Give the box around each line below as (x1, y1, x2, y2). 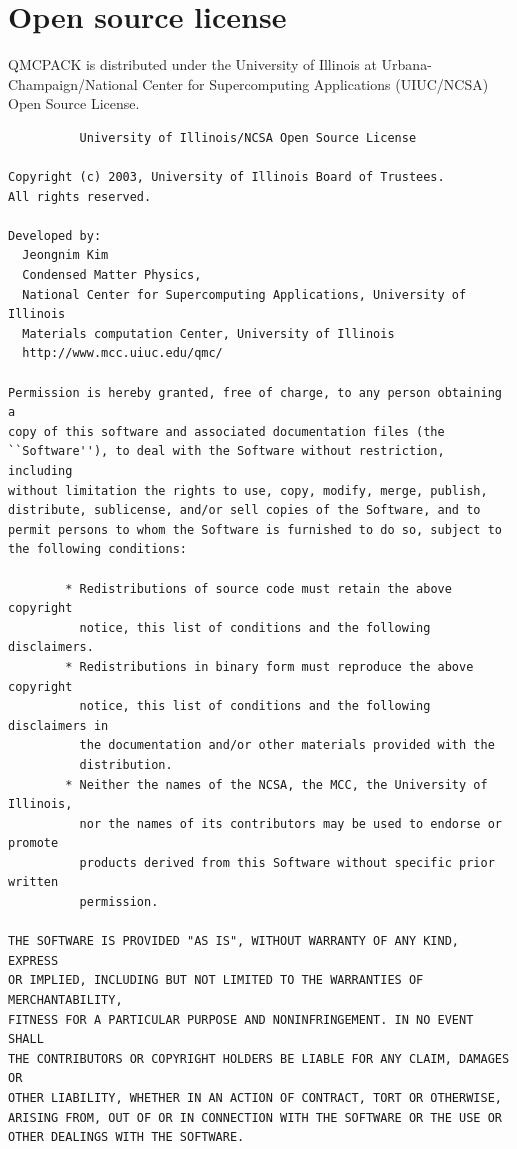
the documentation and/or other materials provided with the (79, 738, 495, 753)
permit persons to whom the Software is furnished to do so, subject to (8, 522, 502, 537)
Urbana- (381, 54, 432, 75)
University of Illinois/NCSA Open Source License (79, 130, 417, 145)
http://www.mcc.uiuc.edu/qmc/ (22, 346, 223, 361)
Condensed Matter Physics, (22, 268, 202, 283)
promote (8, 836, 59, 851)
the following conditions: (8, 542, 187, 557)
